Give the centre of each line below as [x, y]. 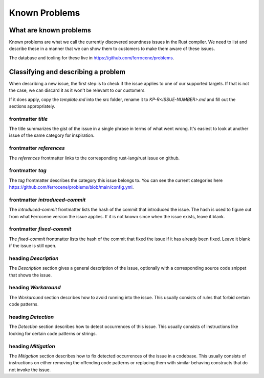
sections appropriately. [32, 106]
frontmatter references [37, 148]
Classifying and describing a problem [67, 72]
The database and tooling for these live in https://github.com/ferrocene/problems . [92, 58]
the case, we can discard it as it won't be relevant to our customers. [77, 90]
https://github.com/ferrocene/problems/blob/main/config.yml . [71, 187]
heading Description [34, 258]
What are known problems [50, 30]
